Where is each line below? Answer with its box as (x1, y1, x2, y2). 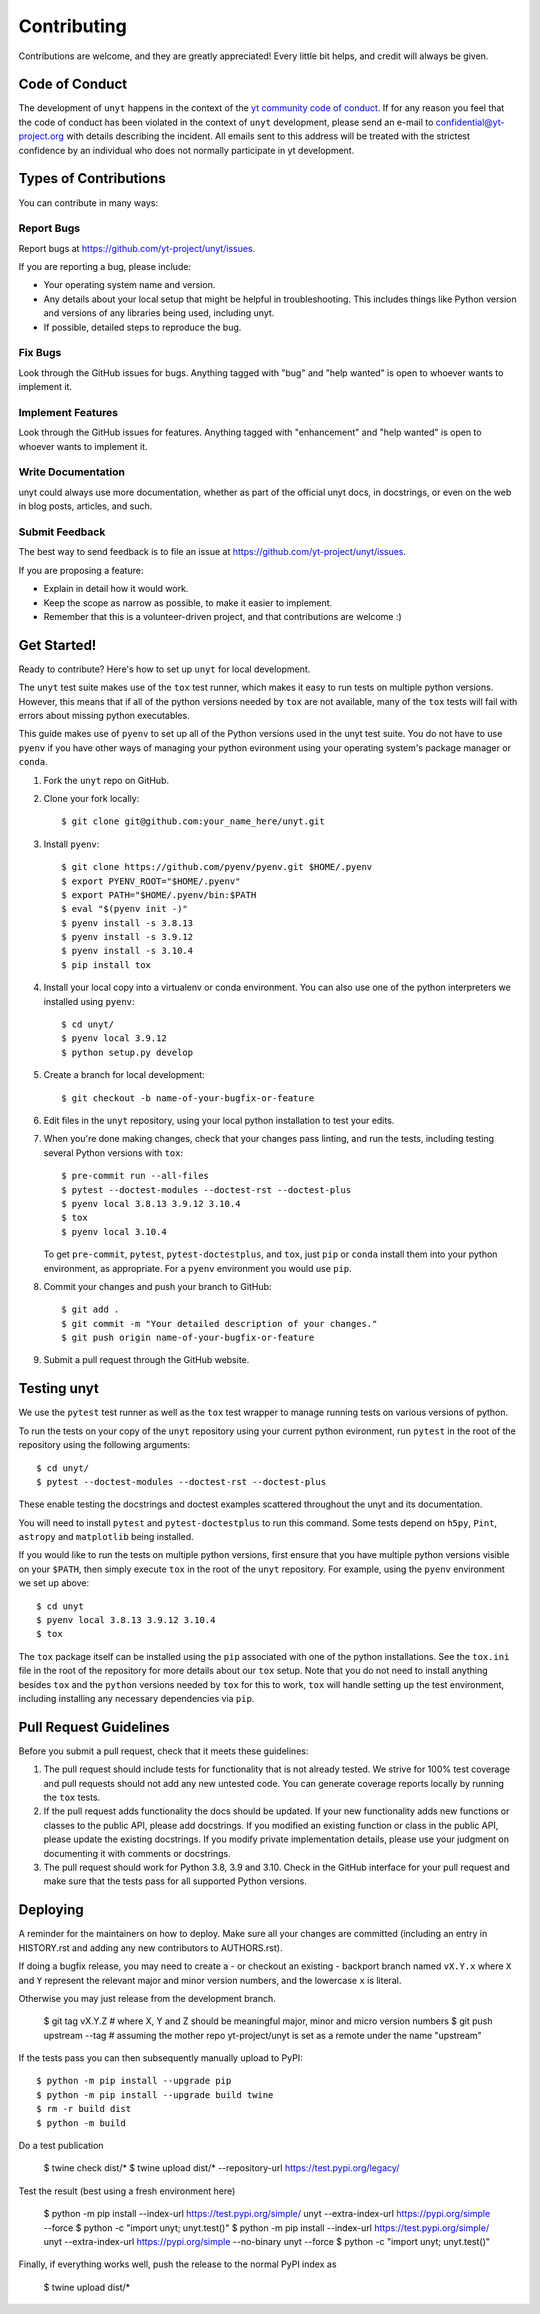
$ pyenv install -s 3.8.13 (61, 917, 194, 929)
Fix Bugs (18, 346, 62, 360)
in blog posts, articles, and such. (18, 500, 153, 512)
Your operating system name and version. (43, 279, 216, 291)
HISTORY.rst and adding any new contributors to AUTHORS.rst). (18, 1941, 283, 1954)
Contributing (18, 15, 127, 37)
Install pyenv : (43, 838, 100, 850)
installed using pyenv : (43, 995, 135, 1007)
